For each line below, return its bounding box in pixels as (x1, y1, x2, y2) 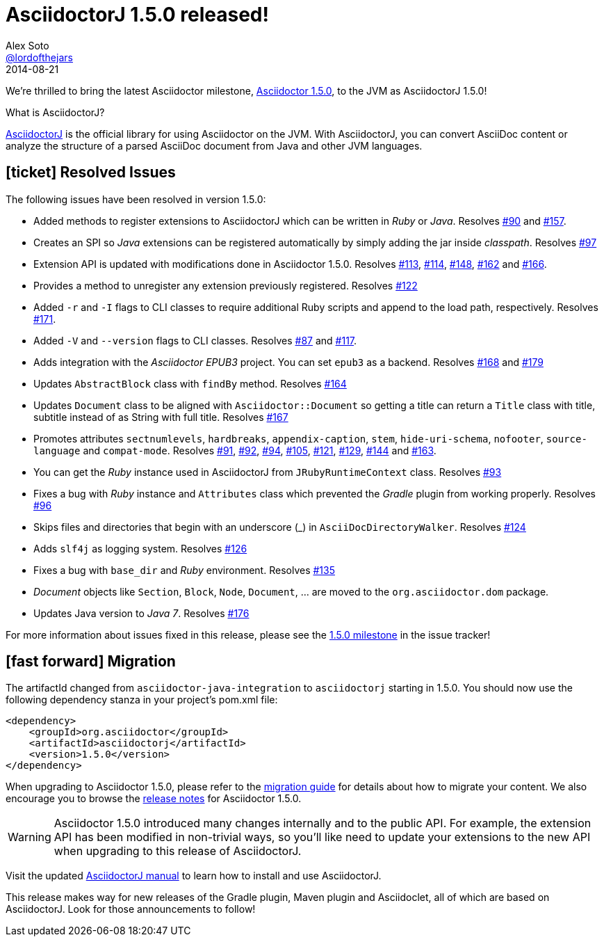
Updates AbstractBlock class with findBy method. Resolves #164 (33, 377, 347, 390)
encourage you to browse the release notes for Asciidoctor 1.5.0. (6, 792, 302, 805)
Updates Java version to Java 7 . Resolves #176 (33, 607, 250, 619)
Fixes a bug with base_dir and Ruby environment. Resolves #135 (33, 564, 335, 576)
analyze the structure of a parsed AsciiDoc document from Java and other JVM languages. (6, 139, 423, 152)
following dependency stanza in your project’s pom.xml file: (6, 694, 278, 706)
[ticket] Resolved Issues (6, 163, 176, 182)
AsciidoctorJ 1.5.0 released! (6, 3, 269, 26)
